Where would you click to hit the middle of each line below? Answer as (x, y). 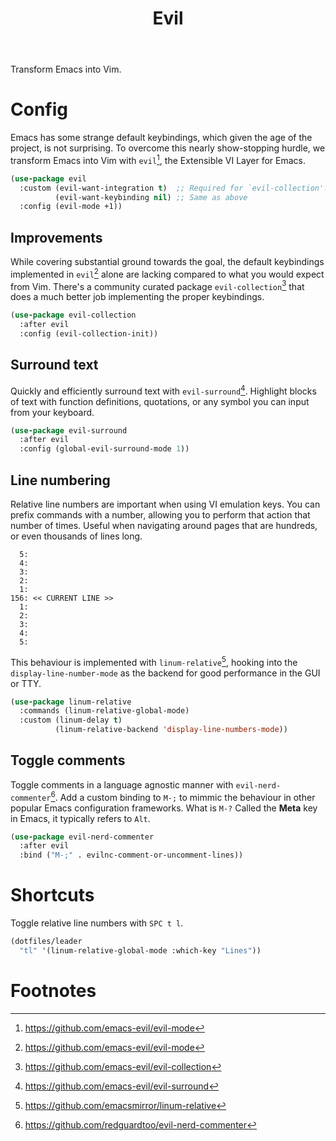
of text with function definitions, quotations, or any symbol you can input (160, 401)
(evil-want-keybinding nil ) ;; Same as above (151, 197)
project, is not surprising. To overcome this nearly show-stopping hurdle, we (168, 148)
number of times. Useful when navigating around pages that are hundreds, (164, 525)
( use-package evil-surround (69, 430)
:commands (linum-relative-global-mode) (104, 711)
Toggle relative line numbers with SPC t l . (97, 923)
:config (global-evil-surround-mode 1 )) (104, 449)
